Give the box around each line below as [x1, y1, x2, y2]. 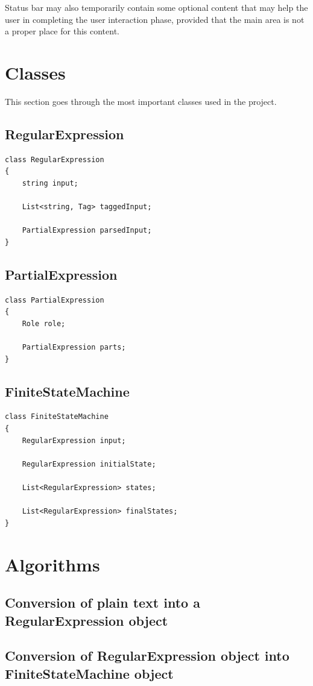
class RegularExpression [5, 155, 104, 164]
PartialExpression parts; [22, 343, 126, 352]
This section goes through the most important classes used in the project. [5, 95, 277, 107]
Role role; [22, 319, 66, 328]
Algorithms [5, 552, 100, 576]
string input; [22, 178, 78, 187]
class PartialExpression [5, 295, 104, 304]
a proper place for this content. [5, 25, 119, 37]
